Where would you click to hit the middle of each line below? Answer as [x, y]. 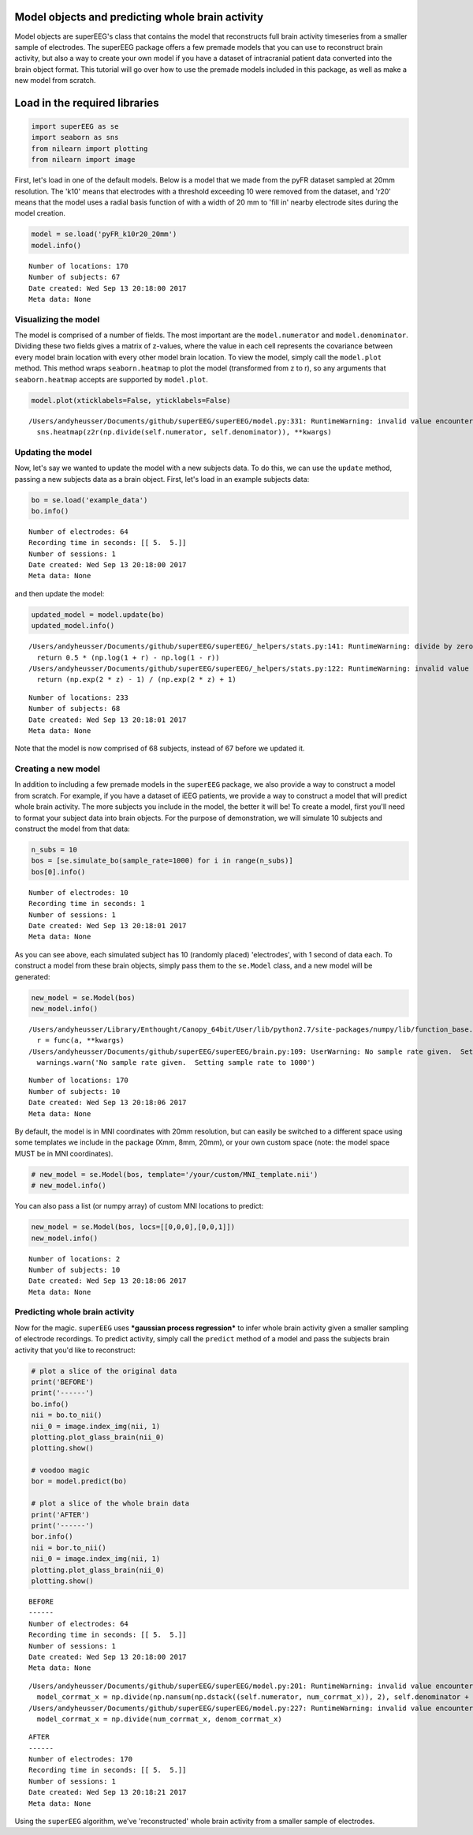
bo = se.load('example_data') [89, 500]
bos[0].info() [58, 872]
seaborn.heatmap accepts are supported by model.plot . [111, 379]
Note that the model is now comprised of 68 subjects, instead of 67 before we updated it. [160, 748]
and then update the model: [60, 593]
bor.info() [52, 1537]
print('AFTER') [60, 1514]
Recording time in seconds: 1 [87, 904]
